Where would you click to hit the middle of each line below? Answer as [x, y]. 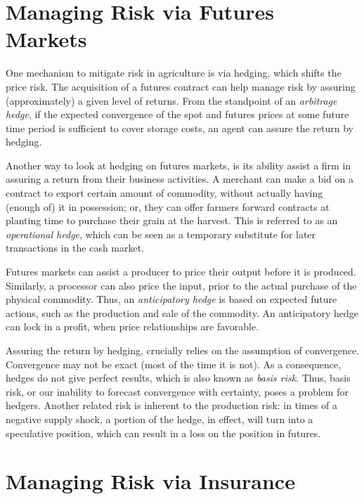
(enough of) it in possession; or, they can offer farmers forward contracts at [168, 206]
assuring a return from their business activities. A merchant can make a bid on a [180, 179]
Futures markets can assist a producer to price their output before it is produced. [181, 272]
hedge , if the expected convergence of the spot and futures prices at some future [177, 114]
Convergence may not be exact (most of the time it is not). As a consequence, [174, 364]
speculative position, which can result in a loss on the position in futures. [163, 433]
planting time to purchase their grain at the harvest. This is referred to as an [172, 220]
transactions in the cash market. [75, 248]
